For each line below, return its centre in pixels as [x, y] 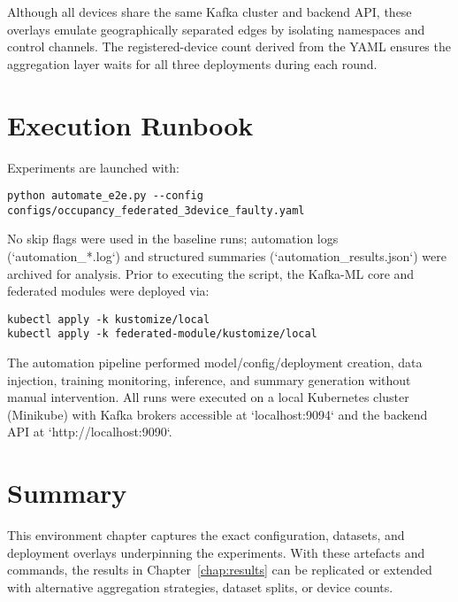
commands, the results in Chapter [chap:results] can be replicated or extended [220, 570]
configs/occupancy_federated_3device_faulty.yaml [156, 210]
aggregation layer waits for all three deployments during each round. [192, 63]
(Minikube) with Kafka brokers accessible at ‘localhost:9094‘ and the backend [218, 414]
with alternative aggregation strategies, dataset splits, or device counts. [200, 587]
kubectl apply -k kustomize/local [109, 319]
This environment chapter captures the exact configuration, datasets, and [206, 535]
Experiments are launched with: [93, 167]
